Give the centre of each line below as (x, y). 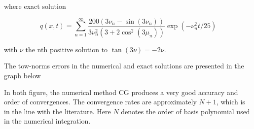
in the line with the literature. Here (57, 111)
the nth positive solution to (67, 49)
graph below (22, 76)
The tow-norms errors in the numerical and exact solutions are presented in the (124, 66)
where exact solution (35, 6)
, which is (231, 102)
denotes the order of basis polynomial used (185, 111)
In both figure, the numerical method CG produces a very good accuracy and (121, 92)
